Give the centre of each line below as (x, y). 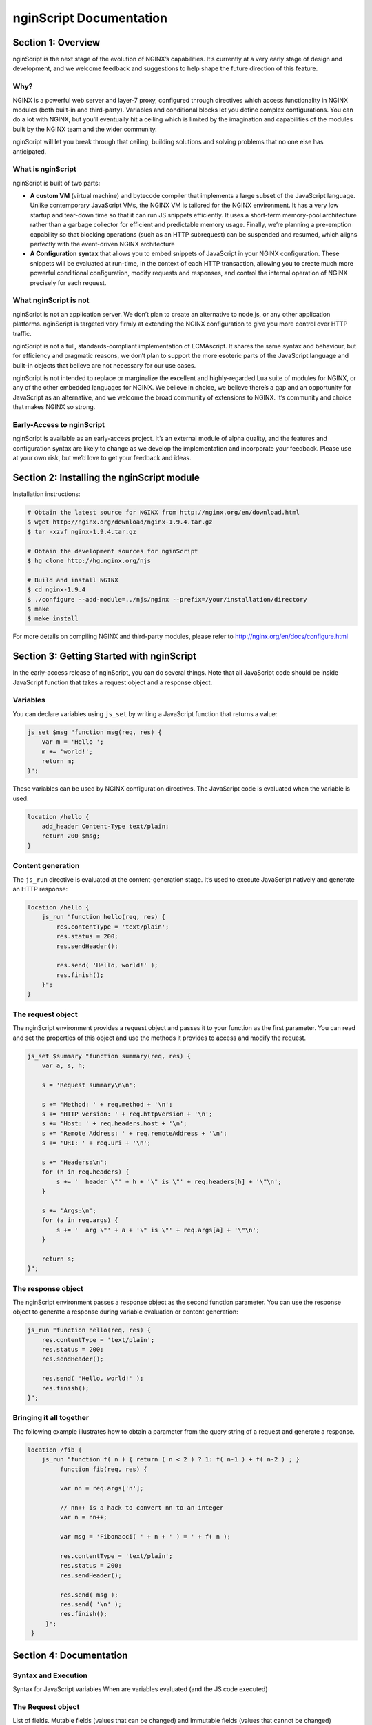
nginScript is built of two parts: (56, 183)
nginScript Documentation (90, 18)
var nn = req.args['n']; (102, 1488)
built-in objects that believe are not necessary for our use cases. (104, 365)
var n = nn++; (84, 1517)
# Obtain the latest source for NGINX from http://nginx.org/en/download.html (163, 513)
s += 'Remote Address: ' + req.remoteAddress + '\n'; (134, 1133)
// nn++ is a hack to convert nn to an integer (142, 1508)
